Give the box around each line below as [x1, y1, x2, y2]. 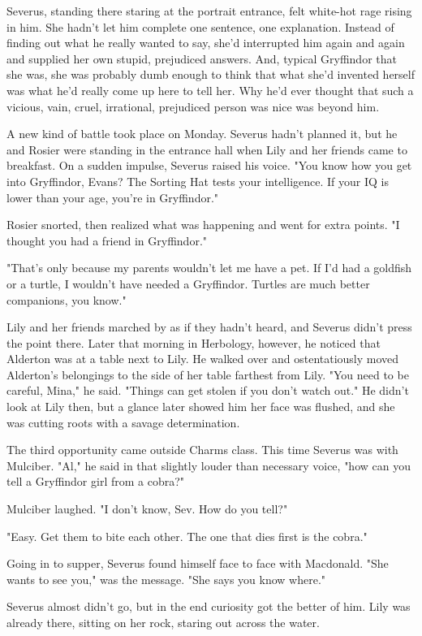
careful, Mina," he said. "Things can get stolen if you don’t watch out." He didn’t [6, 382, 409, 399]
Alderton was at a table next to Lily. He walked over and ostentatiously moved [6, 350, 399, 367]
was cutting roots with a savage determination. [6, 413, 240, 430]
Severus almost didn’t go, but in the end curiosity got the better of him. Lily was [6, 598, 411, 615]
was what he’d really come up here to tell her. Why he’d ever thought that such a [6, 81, 414, 98]
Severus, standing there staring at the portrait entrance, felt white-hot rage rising [6, 2, 412, 19]
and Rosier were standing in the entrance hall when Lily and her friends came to [6, 141, 407, 158]
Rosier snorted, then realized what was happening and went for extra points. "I [6, 216, 400, 233]
